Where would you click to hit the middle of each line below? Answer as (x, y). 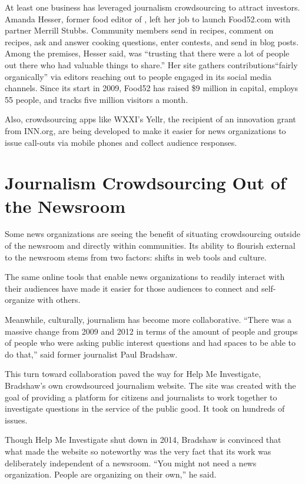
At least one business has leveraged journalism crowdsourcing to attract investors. (152, 7)
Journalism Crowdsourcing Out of (145, 183)
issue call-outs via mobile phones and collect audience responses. (121, 142)
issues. (16, 420)
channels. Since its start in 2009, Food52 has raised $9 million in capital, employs (152, 88)
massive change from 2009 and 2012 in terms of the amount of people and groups (151, 331)
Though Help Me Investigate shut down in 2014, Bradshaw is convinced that (143, 440)
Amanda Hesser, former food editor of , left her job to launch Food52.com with (148, 19)
